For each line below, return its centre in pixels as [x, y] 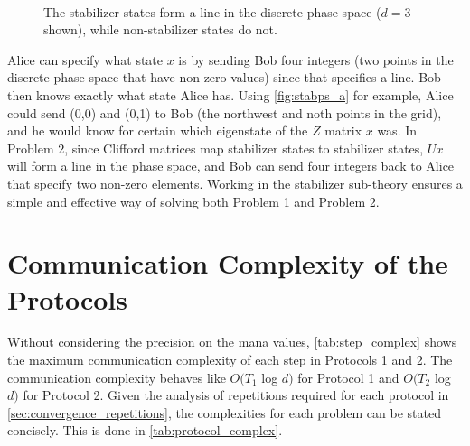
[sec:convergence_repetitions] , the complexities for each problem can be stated [224, 412]
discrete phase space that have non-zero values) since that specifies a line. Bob [224, 77]
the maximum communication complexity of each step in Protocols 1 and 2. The [230, 360]
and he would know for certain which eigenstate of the [158, 130]
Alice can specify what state [85, 59]
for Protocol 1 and [348, 377]
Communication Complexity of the [228, 263]
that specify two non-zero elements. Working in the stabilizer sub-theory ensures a [235, 183]
